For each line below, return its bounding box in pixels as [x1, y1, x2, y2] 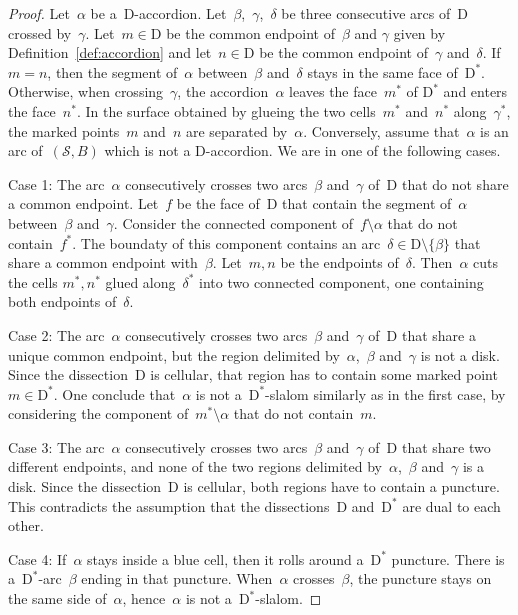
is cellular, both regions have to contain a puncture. [183, 476, 500, 497]
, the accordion [177, 81, 269, 102]
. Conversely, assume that [303, 120, 460, 141]
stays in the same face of [307, 61, 458, 82]
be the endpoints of [280, 252, 399, 273]
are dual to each [402, 495, 501, 516]
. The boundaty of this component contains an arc [72, 232, 381, 253]
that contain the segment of [282, 193, 452, 214]
